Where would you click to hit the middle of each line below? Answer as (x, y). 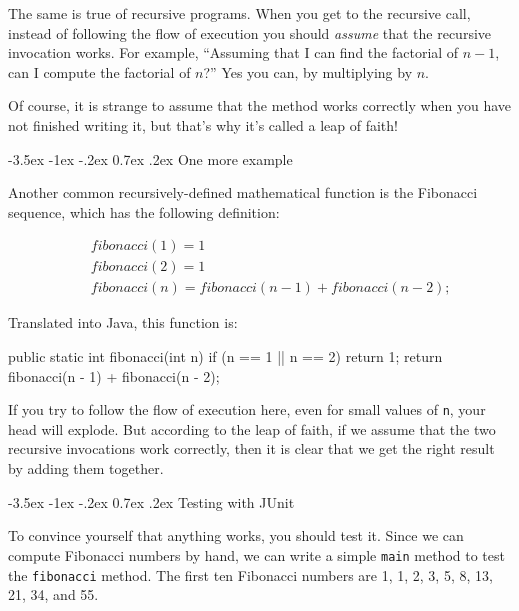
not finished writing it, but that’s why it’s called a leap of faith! (203, 124)
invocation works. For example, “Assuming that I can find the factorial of (233, 52)
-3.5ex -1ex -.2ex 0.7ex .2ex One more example (150, 158)
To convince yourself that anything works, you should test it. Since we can (236, 535)
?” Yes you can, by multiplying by (308, 71)
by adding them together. (86, 468)
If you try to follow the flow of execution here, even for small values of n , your (247, 409)
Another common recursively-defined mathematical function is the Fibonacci (243, 192)
